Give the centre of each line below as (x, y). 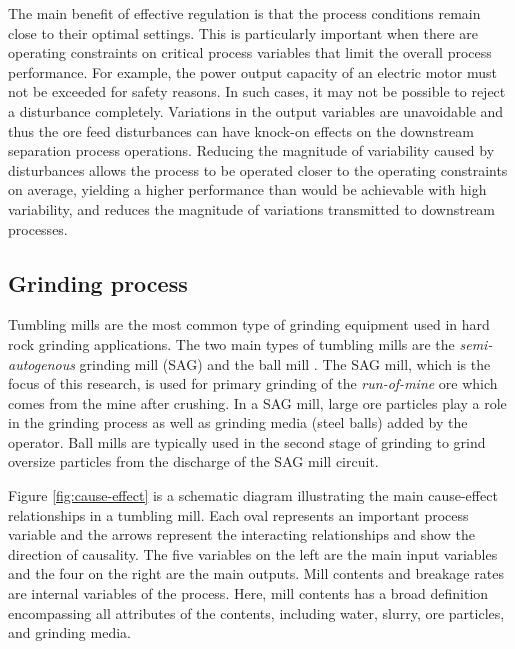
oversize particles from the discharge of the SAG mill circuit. (193, 461)
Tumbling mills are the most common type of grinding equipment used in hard (249, 324)
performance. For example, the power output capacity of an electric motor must (252, 71)
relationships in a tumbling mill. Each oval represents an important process (238, 514)
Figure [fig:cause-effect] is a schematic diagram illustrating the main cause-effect (253, 495)
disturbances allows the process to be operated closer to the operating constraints (258, 169)
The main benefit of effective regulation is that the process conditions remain (244, 13)
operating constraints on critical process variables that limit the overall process (250, 52)
